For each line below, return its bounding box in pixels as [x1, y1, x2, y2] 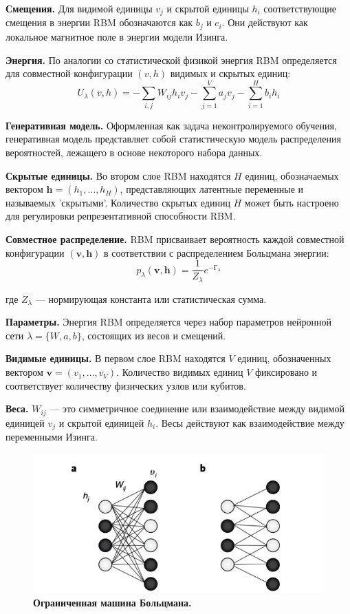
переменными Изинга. [6, 430, 98, 444]
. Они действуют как [221, 15, 308, 30]
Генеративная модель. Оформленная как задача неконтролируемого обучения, [6, 118, 337, 132]
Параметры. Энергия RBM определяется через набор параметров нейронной [6, 315, 331, 329]
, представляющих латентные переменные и [120, 182, 304, 196]
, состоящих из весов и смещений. [81, 328, 226, 342]
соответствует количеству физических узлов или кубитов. [6, 378, 246, 392]
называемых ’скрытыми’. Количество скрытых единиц [6, 195, 230, 209]
